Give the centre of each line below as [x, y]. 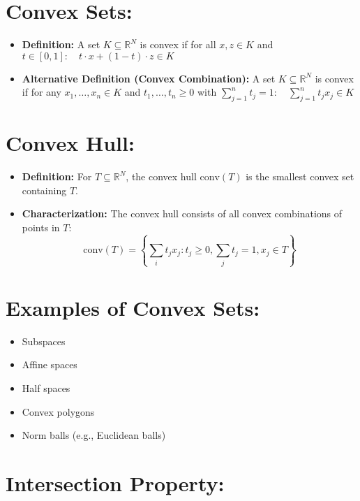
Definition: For [57, 176]
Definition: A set [61, 44]
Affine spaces [50, 364]
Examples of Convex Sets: [133, 307]
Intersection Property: [115, 483]
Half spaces [46, 388]
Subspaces [44, 341]
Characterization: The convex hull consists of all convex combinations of [182, 213]
